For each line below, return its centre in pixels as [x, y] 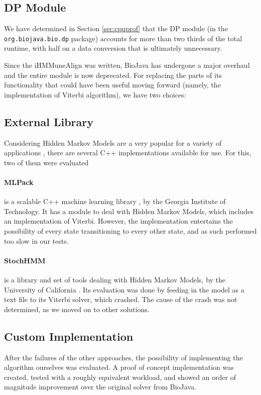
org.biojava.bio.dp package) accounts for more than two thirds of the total [123, 38]
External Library [49, 121]
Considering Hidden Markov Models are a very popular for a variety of [113, 142]
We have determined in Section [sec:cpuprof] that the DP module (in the [116, 28]
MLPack [19, 182]
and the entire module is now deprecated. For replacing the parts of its [113, 75]
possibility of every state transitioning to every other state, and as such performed [130, 230]
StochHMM [25, 260]
